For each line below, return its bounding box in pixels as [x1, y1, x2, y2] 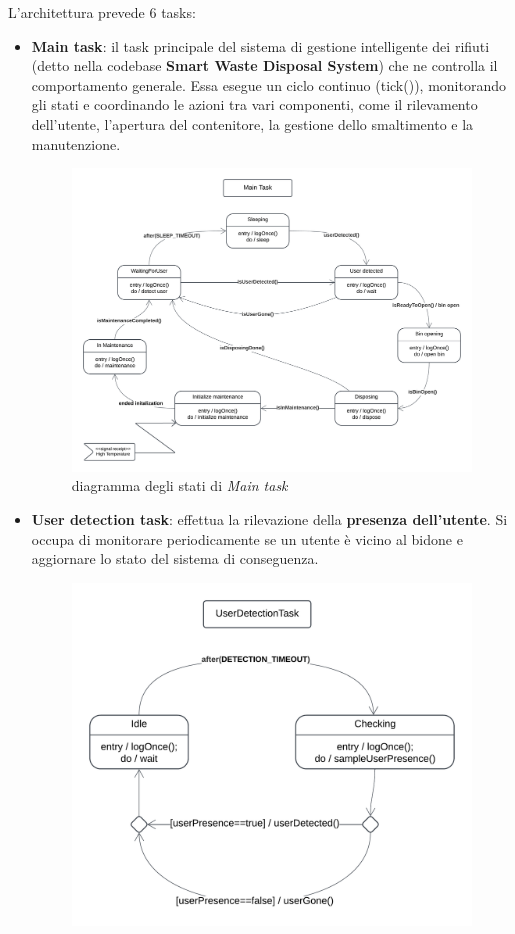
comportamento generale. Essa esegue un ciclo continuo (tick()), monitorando [31, 74, 506, 95]
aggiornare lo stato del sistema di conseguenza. [31, 548, 319, 569]
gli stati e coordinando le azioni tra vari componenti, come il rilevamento [31, 94, 478, 115]
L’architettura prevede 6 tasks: [8, 2, 196, 22]
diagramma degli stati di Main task [71, 475, 288, 496]
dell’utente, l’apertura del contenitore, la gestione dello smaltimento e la [31, 113, 474, 134]
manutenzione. [31, 133, 121, 154]
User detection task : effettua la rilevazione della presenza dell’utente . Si [31, 509, 508, 529]
